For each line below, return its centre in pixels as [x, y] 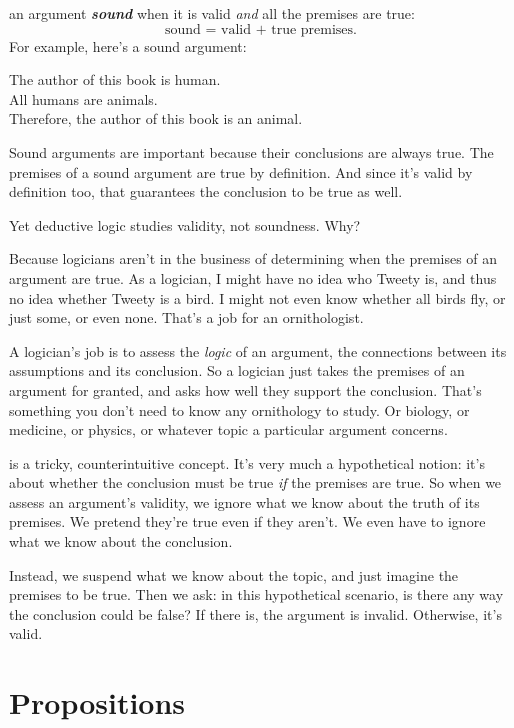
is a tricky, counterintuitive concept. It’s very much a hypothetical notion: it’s [247, 462]
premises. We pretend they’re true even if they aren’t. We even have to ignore [247, 521]
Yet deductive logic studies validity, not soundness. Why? [185, 224]
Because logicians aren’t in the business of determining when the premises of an [253, 258]
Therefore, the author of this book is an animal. [156, 118]
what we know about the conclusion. [121, 541]
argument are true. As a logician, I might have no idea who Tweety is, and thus [253, 277]
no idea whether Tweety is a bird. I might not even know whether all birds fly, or [257, 297]
